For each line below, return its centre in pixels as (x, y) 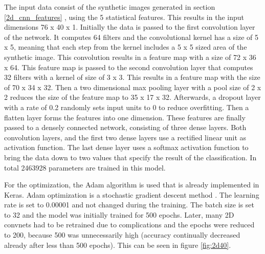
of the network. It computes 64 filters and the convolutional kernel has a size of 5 (131, 37)
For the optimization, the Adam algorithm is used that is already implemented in (132, 185)
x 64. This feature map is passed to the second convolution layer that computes (129, 67)
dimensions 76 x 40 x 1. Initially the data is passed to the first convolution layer (130, 27)
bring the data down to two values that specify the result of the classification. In (130, 157)
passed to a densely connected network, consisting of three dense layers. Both (125, 127)
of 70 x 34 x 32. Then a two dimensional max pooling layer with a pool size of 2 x (133, 87)
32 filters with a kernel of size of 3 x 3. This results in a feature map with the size (132, 77)
